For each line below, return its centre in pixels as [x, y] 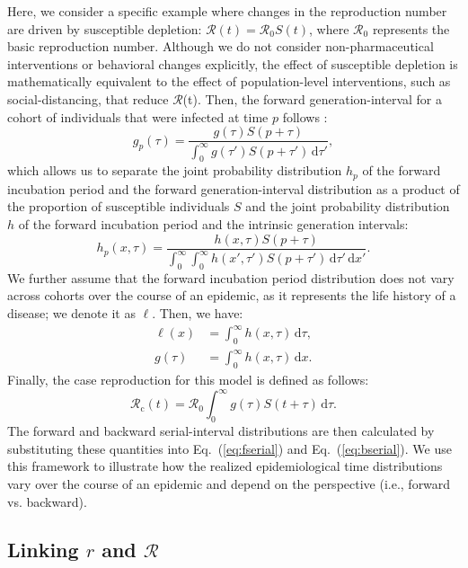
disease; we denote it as [71, 312]
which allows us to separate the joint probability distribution [175, 170]
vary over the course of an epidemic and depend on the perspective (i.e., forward [229, 483]
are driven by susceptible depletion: [105, 28]
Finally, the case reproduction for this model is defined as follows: [188, 380]
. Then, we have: [198, 312]
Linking [43, 550]
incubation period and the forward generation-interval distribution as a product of [234, 188]
